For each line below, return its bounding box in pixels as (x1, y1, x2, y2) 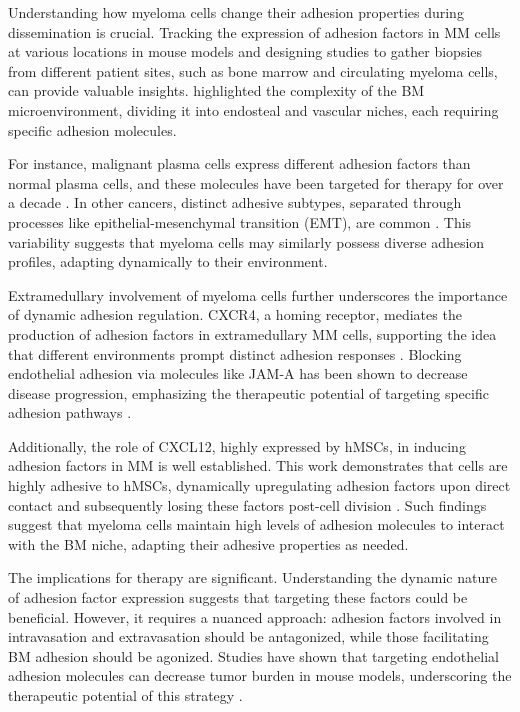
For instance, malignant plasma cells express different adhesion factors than (8, 153, 471, 174)
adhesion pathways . (8, 402, 132, 423)
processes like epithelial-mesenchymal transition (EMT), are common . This (8, 211, 472, 232)
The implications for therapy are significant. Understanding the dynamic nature (8, 567, 497, 588)
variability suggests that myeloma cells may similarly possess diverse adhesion (8, 231, 485, 252)
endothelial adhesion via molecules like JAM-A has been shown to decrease (8, 363, 468, 384)
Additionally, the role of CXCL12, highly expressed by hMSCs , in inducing (8, 435, 466, 456)
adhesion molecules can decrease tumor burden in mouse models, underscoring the (8, 665, 512, 686)
